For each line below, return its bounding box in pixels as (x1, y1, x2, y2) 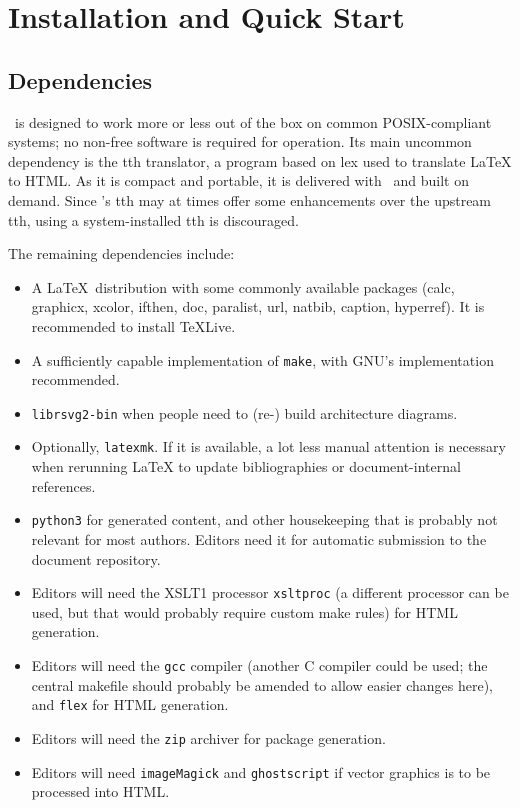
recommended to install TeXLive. (31, 315, 236, 336)
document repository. (31, 548, 161, 569)
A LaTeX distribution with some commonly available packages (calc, (31, 276, 455, 297)
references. (31, 475, 96, 496)
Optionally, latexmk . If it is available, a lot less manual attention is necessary (31, 436, 506, 457)
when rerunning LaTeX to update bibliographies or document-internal (31, 456, 461, 477)
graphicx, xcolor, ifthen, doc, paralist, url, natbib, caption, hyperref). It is (31, 296, 485, 317)
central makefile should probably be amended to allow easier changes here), (31, 674, 493, 695)
